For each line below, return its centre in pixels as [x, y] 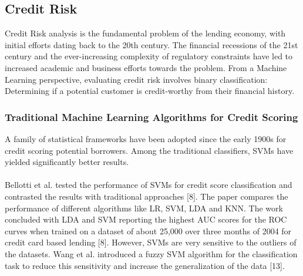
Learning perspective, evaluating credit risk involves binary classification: [136, 79]
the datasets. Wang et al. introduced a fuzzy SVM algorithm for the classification [151, 253]
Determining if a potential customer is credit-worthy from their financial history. [150, 91]
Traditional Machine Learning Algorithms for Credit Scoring [151, 117]
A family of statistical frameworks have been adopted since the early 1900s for [146, 138]
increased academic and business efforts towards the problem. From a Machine [146, 67]
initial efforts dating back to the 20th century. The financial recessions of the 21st [151, 44]
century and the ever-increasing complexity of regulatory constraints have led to [149, 56]
